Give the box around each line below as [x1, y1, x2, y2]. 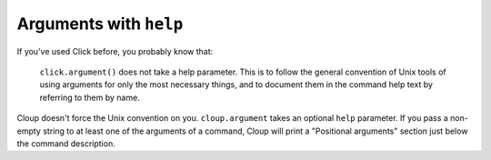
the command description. [16, 137, 115, 149]
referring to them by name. [39, 92, 140, 103]
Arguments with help [16, 14, 184, 34]
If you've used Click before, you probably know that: [16, 45, 214, 56]
